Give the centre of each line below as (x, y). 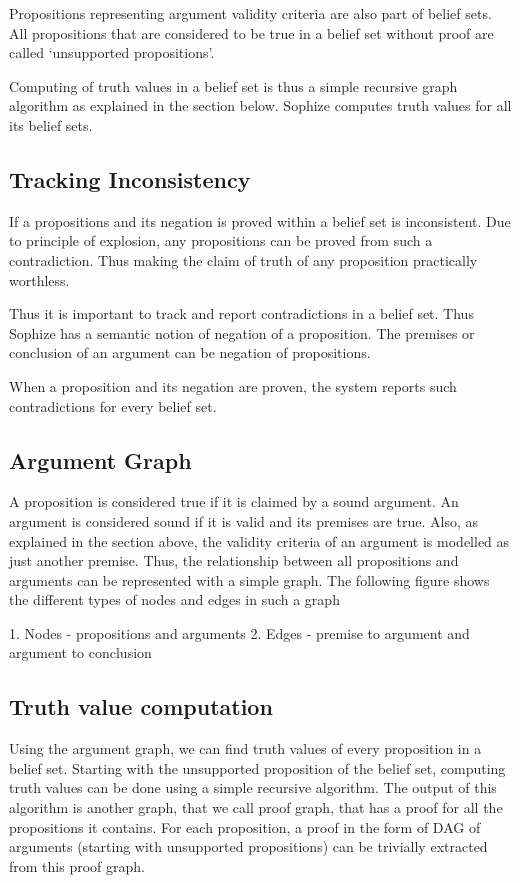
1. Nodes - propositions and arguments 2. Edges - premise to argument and (239, 632)
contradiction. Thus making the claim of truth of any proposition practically (243, 259)
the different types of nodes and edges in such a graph (174, 599)
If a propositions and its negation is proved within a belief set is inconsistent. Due (260, 220)
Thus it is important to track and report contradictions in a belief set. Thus (241, 313)
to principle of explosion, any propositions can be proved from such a (221, 240)
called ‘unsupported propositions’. (112, 52)
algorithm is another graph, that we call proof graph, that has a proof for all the (256, 807)
